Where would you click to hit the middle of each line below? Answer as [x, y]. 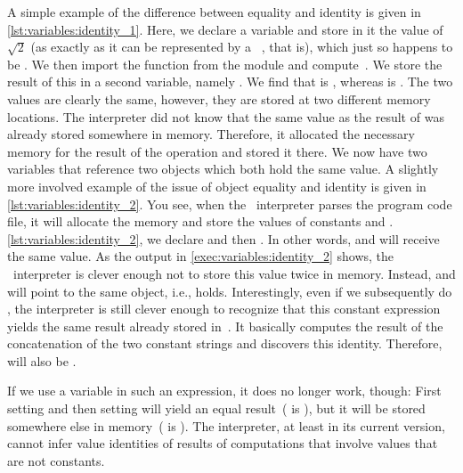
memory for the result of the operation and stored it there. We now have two [217, 151]
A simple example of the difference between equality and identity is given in [214, 12]
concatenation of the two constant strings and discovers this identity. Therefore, [225, 343]
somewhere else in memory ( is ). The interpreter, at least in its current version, [226, 425]
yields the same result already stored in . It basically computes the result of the [225, 326]
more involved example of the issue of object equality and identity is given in [217, 186]
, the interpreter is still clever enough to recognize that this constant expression [224, 309]
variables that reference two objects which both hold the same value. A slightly [223, 169]
